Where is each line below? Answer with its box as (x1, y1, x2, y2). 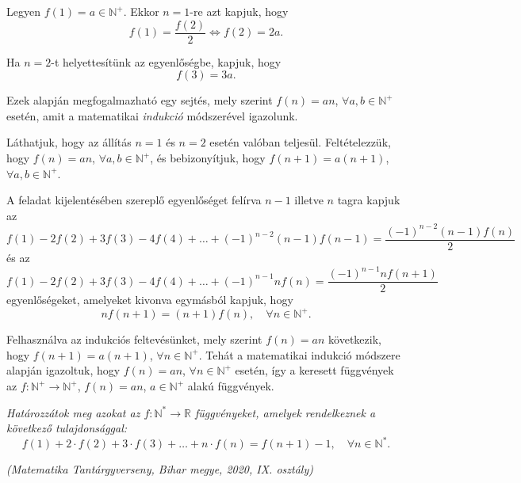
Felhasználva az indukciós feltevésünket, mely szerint (6, 331, 262, 348)
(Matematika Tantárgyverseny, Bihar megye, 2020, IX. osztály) (6, 461, 313, 477)
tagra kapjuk (337, 192, 400, 208)
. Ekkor (123, 3, 159, 19)
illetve (294, 192, 324, 208)
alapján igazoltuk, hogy (6, 362, 121, 378)
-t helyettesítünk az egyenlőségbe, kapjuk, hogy (51, 53, 282, 70)
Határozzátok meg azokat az (6, 404, 140, 420)
